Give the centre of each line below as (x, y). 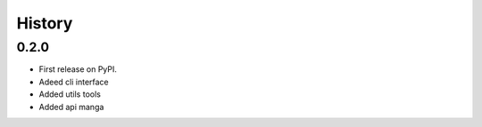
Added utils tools (70, 94)
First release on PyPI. (78, 69)
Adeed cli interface (74, 82)
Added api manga (71, 107)
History (45, 23)
